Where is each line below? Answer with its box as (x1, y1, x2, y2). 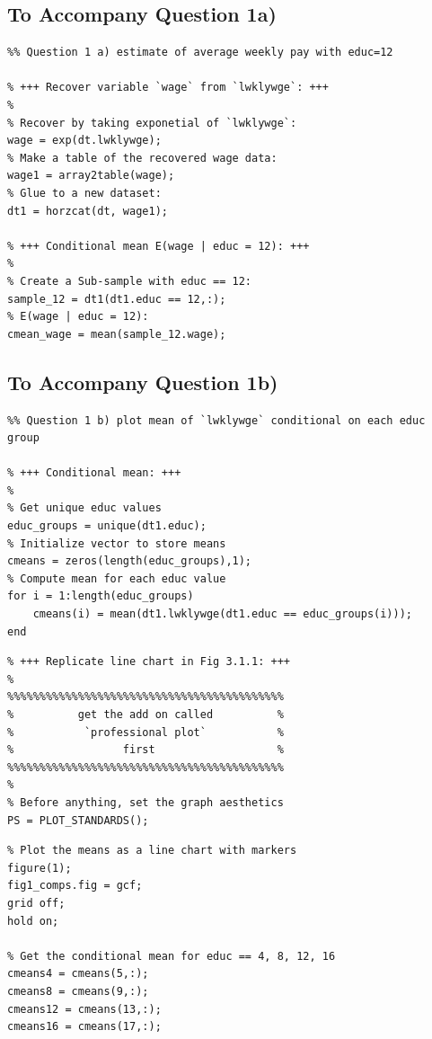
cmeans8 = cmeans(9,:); (7, 984, 149, 998)
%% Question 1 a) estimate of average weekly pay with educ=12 (7, 46, 393, 59)
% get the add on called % (7, 708, 284, 721)
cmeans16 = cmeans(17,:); (7, 1020, 162, 1034)
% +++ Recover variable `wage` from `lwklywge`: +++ (7, 81, 329, 94)
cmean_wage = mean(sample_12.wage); (7, 327, 226, 341)
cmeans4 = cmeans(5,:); (7, 967, 149, 981)
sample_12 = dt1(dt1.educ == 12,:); (7, 292, 226, 306)
